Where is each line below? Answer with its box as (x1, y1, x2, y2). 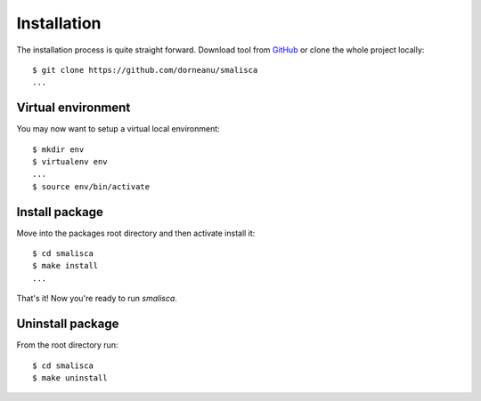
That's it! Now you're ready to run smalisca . (16, 293, 178, 304)
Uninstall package (16, 317, 119, 332)
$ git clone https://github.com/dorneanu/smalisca (32, 65, 258, 75)
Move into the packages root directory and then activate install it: (16, 228, 256, 238)
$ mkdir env (32, 144, 85, 155)
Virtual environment (16, 100, 131, 116)
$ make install (32, 261, 99, 271)
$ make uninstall (32, 373, 108, 382)
